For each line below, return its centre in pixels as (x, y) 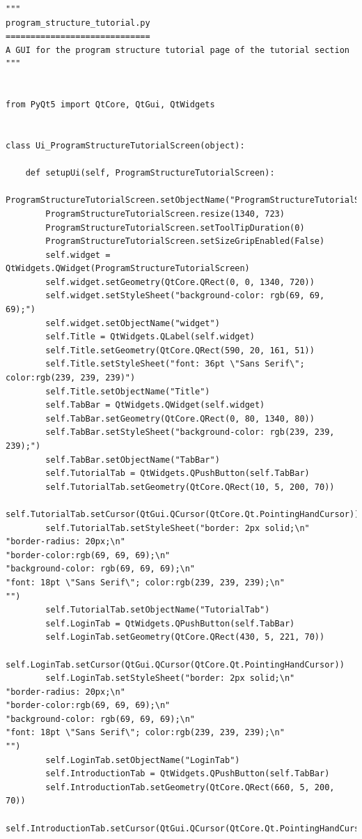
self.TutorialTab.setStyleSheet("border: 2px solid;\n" (178, 528)
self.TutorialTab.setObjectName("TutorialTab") (158, 610)
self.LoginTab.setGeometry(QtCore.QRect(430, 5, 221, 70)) (185, 637)
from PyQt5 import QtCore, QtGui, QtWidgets (110, 105)
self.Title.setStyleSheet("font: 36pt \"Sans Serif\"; (175, 364)
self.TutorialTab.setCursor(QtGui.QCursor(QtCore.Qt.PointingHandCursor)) (183, 514)
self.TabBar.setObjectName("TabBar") (133, 460)
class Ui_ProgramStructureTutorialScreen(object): (125, 145)
